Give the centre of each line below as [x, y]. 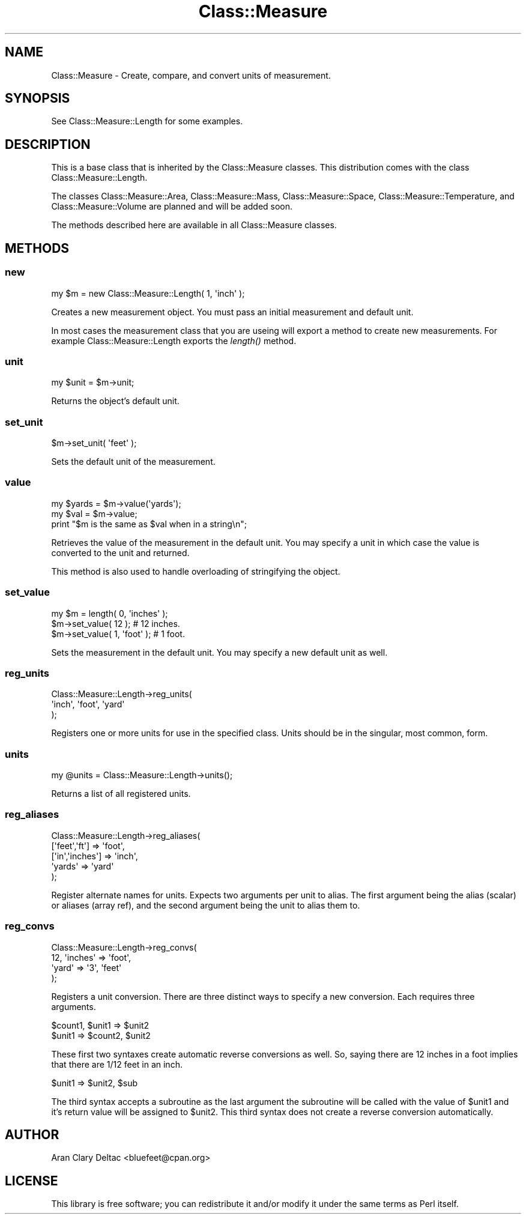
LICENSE [32, 1181]
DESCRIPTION [48, 144]
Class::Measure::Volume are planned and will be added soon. [172, 207]
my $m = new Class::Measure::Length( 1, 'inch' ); [148, 293]
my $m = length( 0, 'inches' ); [110, 613]
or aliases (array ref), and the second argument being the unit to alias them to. [206, 905]
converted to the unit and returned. [120, 552]
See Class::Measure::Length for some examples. [147, 121]
